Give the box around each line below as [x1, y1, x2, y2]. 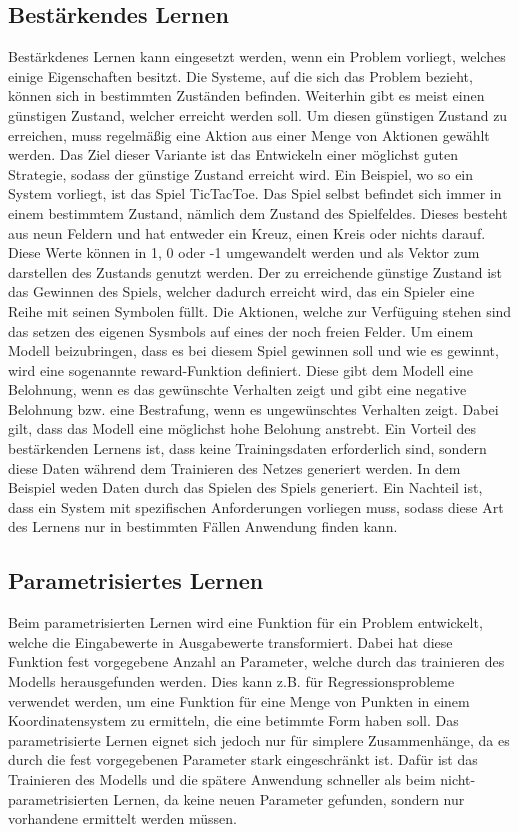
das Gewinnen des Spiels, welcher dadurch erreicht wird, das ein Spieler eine [8, 281, 475, 302]
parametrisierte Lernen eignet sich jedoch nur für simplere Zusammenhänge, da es [8, 729, 510, 750]
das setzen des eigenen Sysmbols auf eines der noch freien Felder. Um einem [8, 320, 474, 341]
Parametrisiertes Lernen [8, 565, 264, 596]
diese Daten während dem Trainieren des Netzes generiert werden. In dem [8, 457, 461, 478]
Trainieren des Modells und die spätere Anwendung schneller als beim [8, 769, 436, 789]
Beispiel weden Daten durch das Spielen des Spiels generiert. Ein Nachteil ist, [8, 477, 483, 498]
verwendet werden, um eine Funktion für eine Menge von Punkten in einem [8, 690, 470, 711]
